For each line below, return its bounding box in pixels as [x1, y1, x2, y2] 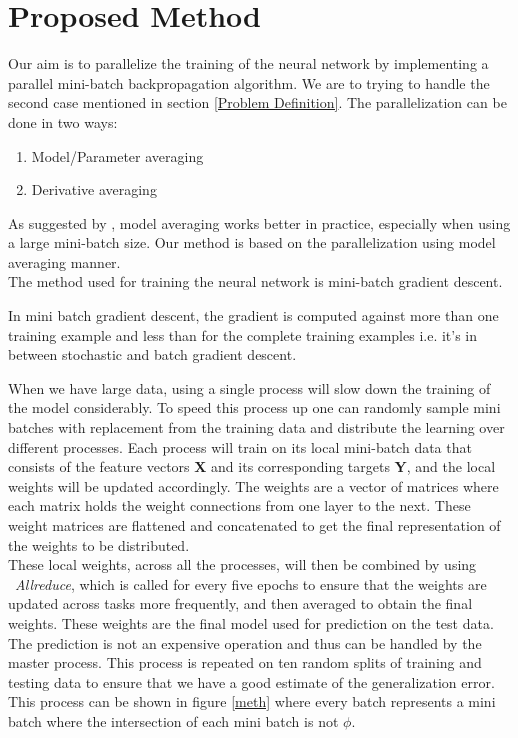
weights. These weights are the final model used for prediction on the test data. [8, 612, 494, 633]
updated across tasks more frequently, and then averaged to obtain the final [8, 593, 473, 614]
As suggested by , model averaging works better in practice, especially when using [8, 212, 511, 233]
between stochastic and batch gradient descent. [8, 344, 297, 365]
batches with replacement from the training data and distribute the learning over [8, 417, 505, 438]
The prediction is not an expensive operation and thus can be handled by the [8, 632, 482, 653]
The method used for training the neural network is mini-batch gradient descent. [8, 271, 503, 292]
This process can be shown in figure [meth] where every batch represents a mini [8, 691, 496, 712]
